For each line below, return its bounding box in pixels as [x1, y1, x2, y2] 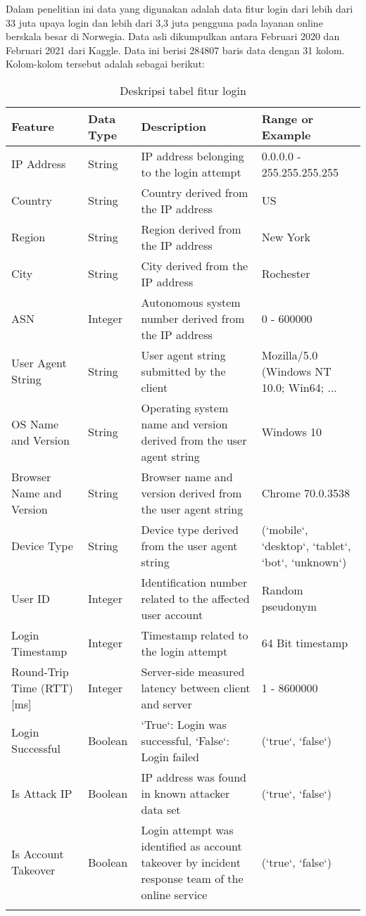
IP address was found [141, 768, 246, 785]
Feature [11, 118, 54, 135]
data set [141, 801, 181, 818]
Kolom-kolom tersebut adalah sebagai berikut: [6, 56, 205, 71]
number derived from [141, 310, 245, 326]
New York [261, 229, 311, 246]
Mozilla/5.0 [261, 346, 318, 363]
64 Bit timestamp [261, 635, 348, 651]
